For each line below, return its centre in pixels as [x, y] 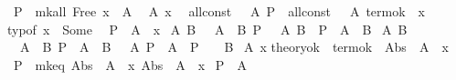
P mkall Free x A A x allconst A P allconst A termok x [219, 11]
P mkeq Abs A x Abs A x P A [130, 64]
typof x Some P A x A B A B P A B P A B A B [207, 29]
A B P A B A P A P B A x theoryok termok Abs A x [234, 47]
